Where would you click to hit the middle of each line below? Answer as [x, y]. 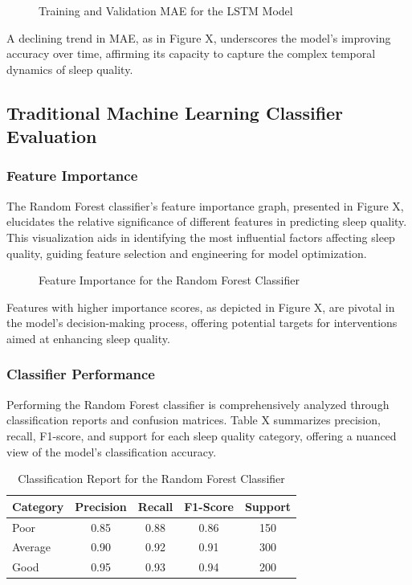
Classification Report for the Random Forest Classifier [151, 479]
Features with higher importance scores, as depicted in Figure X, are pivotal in [201, 307]
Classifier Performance [81, 374]
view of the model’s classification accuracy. [112, 451]
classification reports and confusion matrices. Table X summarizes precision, [194, 420]
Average [31, 547]
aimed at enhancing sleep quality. [88, 338]
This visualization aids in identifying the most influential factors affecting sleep [201, 237]
